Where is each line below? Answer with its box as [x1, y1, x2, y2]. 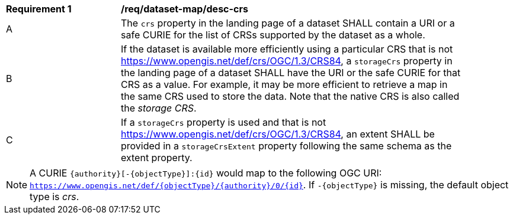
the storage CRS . [121, 102, 197, 114]
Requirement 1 [6, 3, 72, 15]
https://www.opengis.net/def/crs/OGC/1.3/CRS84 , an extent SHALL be [121, 128, 435, 140]
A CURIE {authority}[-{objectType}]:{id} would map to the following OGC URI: [30, 167, 382, 179]
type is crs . [30, 191, 79, 202]
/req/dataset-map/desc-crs [121, 3, 248, 15]
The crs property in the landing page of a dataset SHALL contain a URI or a [121, 17, 455, 29]
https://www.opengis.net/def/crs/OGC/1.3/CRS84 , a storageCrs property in [121, 55, 453, 67]
